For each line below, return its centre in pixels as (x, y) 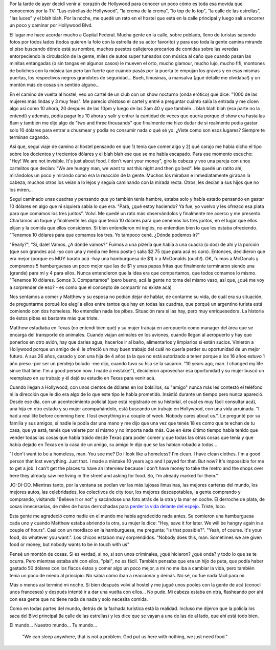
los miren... (21, 190)
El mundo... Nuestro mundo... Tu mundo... (53, 625)
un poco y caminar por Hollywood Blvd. (51, 25)
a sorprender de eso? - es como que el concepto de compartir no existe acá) (91, 287)
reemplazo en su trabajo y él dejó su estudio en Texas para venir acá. (83, 378)
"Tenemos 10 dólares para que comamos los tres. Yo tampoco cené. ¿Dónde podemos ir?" (105, 235)
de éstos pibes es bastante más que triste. (54, 318)
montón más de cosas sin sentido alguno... (54, 85)
